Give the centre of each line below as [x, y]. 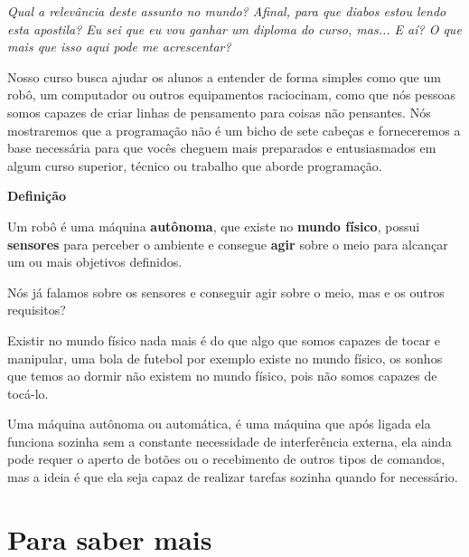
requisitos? [37, 310]
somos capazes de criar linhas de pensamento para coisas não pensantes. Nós [219, 112]
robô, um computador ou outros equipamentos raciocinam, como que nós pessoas [232, 94]
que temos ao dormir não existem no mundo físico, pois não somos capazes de [222, 376]
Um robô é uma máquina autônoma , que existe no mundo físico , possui [214, 226]
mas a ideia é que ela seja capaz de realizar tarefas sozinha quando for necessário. [233, 477]
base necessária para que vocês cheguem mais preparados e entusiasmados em [222, 148]
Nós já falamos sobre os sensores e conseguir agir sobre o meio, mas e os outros [226, 292]
